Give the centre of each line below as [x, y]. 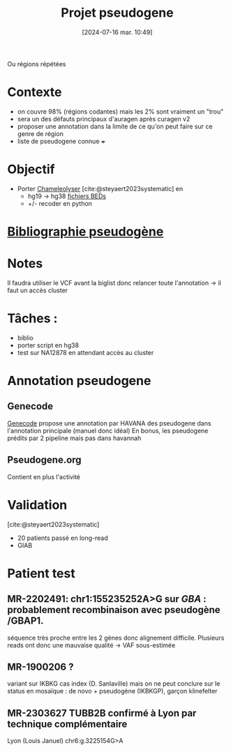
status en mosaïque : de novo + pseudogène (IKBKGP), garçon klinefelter [112, 691]
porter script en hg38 [48, 345]
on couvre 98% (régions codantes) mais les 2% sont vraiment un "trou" [120, 111]
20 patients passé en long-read [62, 538]
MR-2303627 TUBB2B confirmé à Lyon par [102, 713]
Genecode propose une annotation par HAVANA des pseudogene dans [109, 423]
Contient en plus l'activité [44, 476]
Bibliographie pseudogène [85, 232]
